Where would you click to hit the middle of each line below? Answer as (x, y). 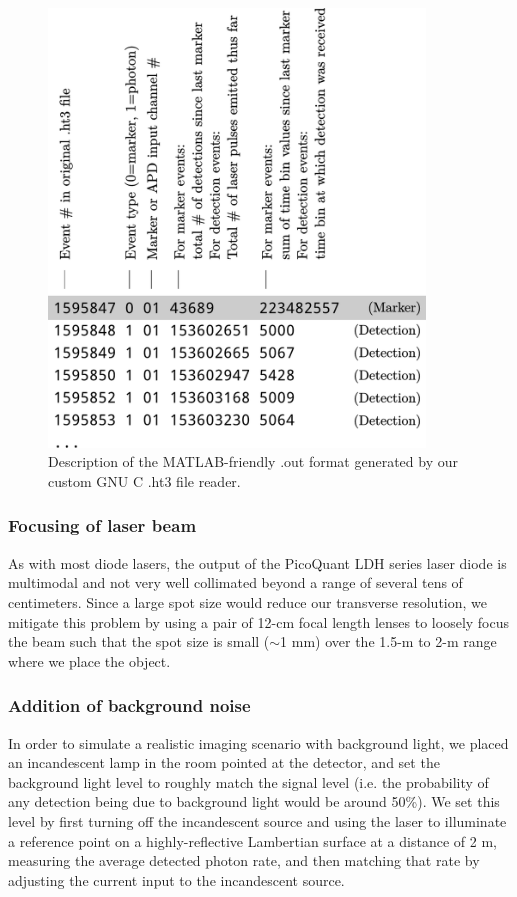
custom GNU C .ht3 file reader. (144, 480)
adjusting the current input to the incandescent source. (176, 879)
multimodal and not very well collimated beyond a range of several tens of (235, 582)
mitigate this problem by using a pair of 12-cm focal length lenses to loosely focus (259, 621)
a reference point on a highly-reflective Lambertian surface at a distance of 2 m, (252, 840)
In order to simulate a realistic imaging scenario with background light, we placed (258, 742)
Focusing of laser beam (102, 525)
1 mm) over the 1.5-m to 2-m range (388, 641)
